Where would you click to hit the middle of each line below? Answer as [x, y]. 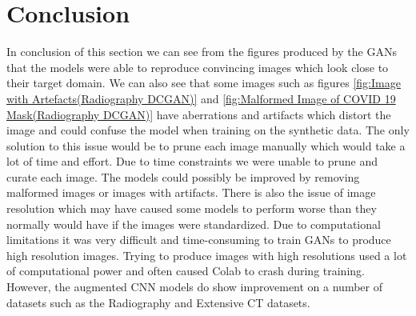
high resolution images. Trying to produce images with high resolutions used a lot [207, 255]
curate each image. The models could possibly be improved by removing [183, 176]
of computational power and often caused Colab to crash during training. [186, 271]
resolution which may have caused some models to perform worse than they [192, 208]
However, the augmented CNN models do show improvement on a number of [194, 287]
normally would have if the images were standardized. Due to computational [194, 224]
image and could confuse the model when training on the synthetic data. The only [208, 130]
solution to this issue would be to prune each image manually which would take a [206, 145]
